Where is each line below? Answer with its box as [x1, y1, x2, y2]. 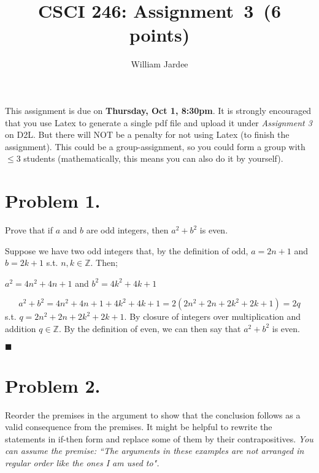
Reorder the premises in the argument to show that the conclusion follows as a [5, 408, 301, 421]
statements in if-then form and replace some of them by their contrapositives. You [5, 432, 313, 445]
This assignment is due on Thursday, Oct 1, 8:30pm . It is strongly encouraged [5, 104, 312, 116]
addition [5, 322, 36, 335]
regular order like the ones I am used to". [5, 456, 159, 469]
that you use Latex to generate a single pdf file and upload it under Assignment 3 [5, 116, 312, 129]
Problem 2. [5, 373, 101, 398]
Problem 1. [5, 188, 101, 213]
